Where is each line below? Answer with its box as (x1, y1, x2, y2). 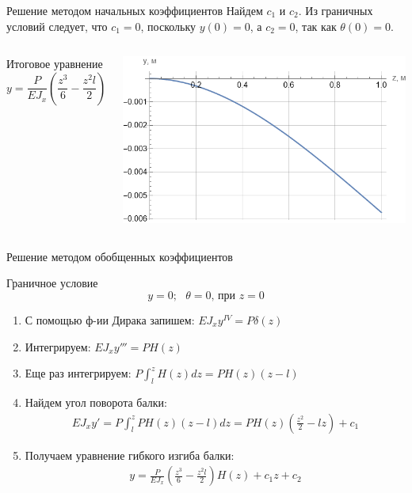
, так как (295, 17, 337, 34)
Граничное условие (6, 275, 98, 291)
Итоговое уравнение (6, 55, 103, 72)
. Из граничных (298, 2, 373, 18)
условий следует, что (6, 17, 108, 34)
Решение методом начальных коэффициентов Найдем (6, 2, 263, 18)
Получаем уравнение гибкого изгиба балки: (25, 446, 235, 463)
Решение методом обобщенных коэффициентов (6, 248, 233, 264)
